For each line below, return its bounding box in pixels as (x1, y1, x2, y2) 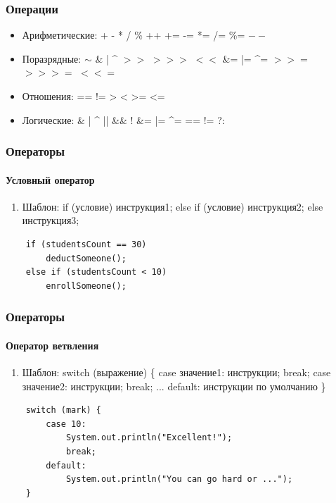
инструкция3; (22, 213, 79, 228)
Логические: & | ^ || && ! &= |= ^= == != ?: (22, 112, 225, 127)
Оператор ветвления (6, 337, 99, 352)
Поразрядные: (22, 51, 82, 66)
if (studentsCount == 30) (25, 240, 147, 250)
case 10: (46, 418, 86, 429)
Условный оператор (6, 172, 95, 187)
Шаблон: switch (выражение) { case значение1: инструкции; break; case (22, 365, 331, 380)
